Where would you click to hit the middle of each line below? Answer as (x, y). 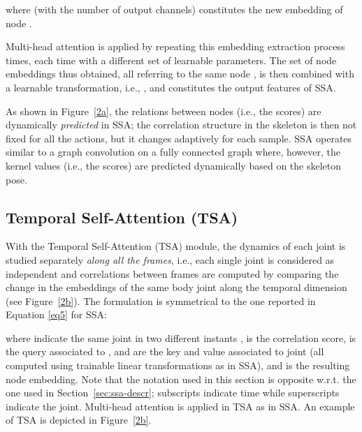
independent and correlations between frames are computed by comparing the (172, 273)
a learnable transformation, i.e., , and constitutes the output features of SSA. (171, 87)
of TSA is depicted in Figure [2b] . (79, 420)
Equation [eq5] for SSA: (56, 314)
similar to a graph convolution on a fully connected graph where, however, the (173, 152)
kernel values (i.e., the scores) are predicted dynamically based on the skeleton (174, 165)
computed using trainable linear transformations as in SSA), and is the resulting (178, 365)
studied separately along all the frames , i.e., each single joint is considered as (170, 259)
